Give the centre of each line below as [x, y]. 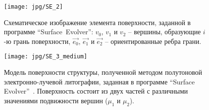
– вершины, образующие [164, 32]
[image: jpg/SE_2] [33, 7]
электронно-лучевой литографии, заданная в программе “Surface [99, 81]
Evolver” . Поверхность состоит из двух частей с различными [96, 91]
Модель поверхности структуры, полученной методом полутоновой [103, 72]
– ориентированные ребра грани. [153, 41]
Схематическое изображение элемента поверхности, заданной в [97, 22]
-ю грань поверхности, [37, 41]
